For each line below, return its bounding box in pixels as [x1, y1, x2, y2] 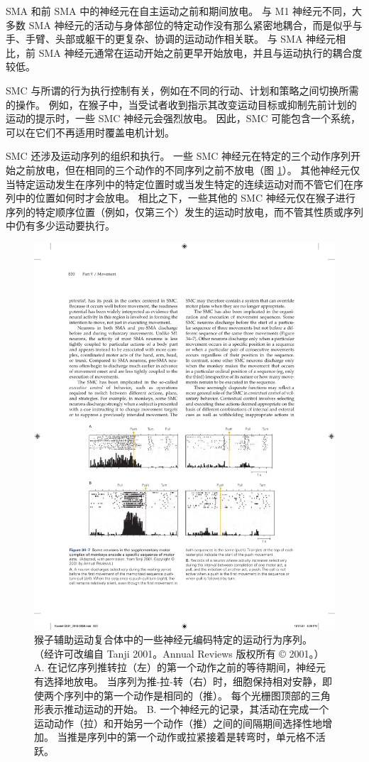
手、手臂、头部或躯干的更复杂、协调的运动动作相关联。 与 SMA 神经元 [6, 31, 336, 46]
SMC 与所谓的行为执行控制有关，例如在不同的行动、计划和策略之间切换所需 [6, 82, 359, 97]
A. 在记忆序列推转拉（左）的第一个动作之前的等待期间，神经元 [34, 660, 326, 675]
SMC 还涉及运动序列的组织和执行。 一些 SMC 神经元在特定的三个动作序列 [6, 148, 351, 163]
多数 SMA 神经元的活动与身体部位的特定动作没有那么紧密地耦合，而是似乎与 [6, 17, 363, 32]
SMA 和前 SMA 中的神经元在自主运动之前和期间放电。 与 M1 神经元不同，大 [6, 4, 363, 18]
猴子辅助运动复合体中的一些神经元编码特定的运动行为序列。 [34, 632, 312, 647]
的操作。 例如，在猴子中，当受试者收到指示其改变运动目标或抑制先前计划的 [6, 97, 357, 111]
